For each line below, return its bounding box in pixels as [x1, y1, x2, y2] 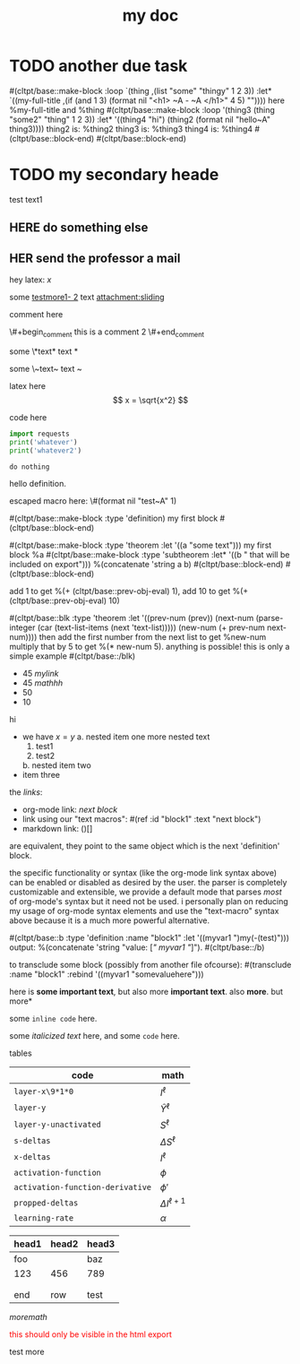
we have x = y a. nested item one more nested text [21, 731, 210, 742]
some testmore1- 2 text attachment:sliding [9, 292, 165, 303]
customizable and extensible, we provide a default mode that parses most [9, 886, 282, 897]
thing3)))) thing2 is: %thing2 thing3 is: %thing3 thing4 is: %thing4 [9, 123, 253, 134]
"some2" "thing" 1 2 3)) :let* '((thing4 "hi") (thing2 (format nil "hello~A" [9, 114, 271, 125]
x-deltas [13, 1152, 51, 1162]
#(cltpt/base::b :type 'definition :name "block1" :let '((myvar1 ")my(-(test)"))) [9, 933, 289, 944]
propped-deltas [13, 1197, 79, 1208]
